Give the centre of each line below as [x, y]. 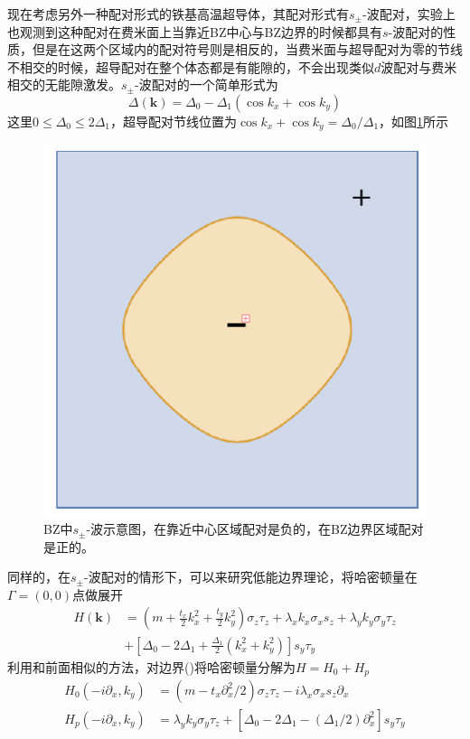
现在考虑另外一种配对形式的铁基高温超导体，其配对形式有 [178, 14]
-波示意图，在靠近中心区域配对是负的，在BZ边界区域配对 [255, 529]
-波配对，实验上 [409, 14]
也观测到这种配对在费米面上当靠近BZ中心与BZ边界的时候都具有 [195, 31]
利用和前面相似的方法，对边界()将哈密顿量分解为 [151, 666]
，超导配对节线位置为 [174, 121]
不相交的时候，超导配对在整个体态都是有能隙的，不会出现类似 [191, 66]
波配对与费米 [419, 66]
